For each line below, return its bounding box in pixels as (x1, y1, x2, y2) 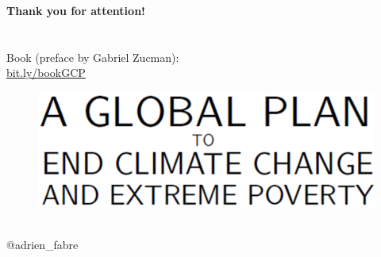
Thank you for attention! (6, 2, 145, 18)
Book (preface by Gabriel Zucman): (6, 48, 179, 65)
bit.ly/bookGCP (6, 64, 86, 81)
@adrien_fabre (6, 236, 79, 253)
